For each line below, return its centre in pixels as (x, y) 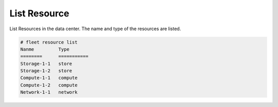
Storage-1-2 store (46, 71)
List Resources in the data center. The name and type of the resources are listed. (95, 29)
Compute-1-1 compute (49, 78)
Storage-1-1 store (46, 63)
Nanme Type (45, 49)
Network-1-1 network (49, 92)
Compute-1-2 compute (49, 85)
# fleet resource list (49, 42)
